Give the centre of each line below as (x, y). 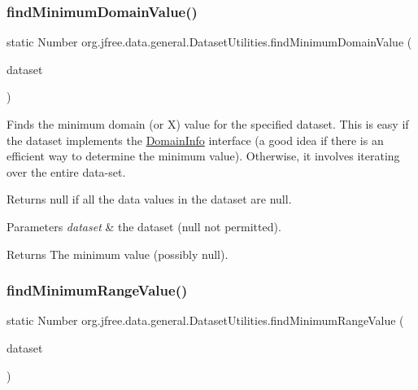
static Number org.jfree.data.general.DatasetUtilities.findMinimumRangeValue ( (205, 320)
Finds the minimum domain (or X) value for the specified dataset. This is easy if (208, 124)
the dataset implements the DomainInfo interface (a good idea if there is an (195, 140)
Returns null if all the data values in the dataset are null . (149, 199)
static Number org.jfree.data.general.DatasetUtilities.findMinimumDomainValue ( (209, 42)
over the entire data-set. (66, 171)
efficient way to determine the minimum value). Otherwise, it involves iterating (203, 156)
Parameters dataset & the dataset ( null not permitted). (144, 226)
